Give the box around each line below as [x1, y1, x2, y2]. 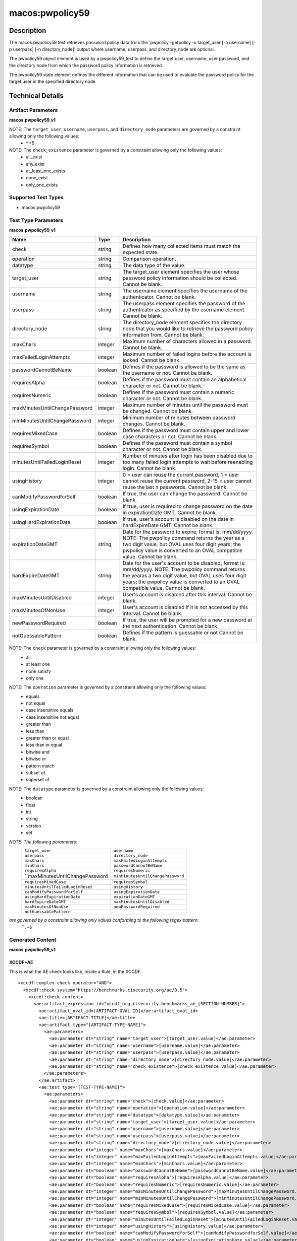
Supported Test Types [9, 194, 64, 201]
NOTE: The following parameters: [9, 839, 78, 845]
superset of [26, 777, 49, 783]
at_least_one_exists [26, 168, 65, 174]
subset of [26, 770, 46, 775]
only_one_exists [26, 182, 58, 188]
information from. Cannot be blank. [122, 332, 204, 339]
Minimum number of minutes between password [122, 414, 236, 421]
